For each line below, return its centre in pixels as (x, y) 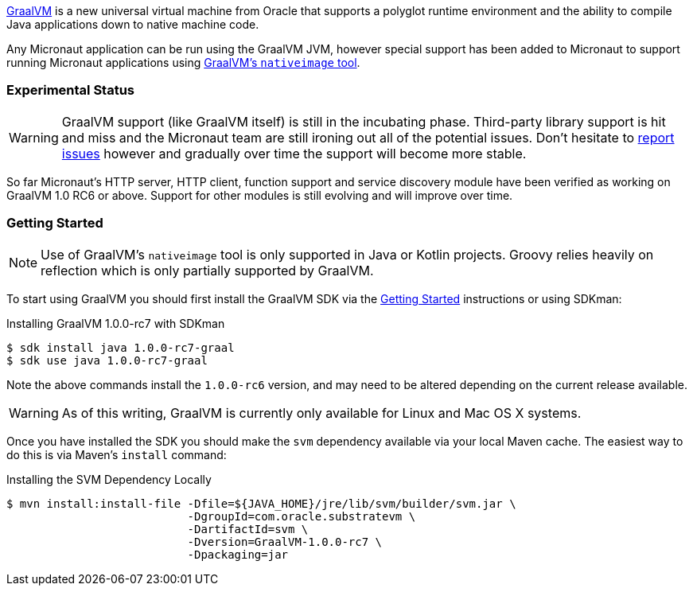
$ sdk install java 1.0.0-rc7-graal (121, 347)
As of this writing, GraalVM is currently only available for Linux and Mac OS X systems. (321, 413)
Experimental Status (71, 90)
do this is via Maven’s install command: (117, 454)
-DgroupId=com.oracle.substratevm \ (302, 516)
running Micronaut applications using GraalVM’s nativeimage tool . (183, 62)
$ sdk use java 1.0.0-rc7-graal (107, 360)
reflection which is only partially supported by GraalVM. (207, 270)
